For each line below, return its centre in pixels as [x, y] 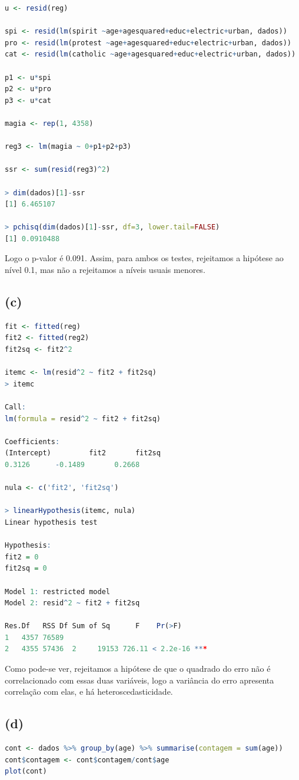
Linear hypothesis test [51, 522]
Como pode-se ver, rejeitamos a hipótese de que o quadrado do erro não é [138, 669]
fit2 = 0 [22, 557]
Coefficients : [32, 441]
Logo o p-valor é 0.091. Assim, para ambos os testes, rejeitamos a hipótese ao [144, 258]
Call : [15, 407]
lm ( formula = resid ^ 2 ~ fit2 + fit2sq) [83, 419]
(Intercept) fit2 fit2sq [83, 453]
